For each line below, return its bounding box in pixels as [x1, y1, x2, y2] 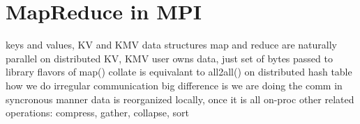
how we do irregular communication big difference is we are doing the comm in [6, 78, 343, 92]
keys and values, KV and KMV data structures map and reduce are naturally [6, 37, 337, 52]
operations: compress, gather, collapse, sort [6, 105, 190, 120]
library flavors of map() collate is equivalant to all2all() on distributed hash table [6, 64, 352, 79]
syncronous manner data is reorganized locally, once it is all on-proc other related [6, 91, 354, 106]
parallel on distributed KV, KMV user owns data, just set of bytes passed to [6, 51, 333, 65]
